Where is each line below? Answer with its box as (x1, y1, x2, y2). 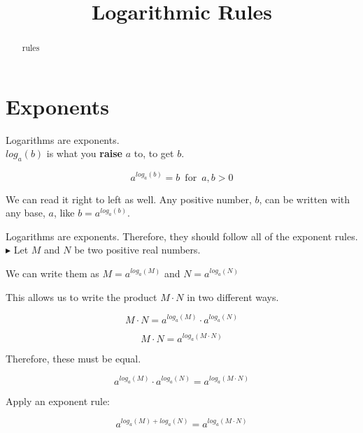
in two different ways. (187, 289, 279, 304)
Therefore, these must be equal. (6, 351, 141, 365)
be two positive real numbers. (74, 242, 201, 257)
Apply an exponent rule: (6, 393, 111, 408)
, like (53, 205, 75, 220)
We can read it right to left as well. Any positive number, (6, 191, 252, 206)
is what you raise (46, 146, 122, 161)
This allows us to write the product (6, 289, 157, 304)
